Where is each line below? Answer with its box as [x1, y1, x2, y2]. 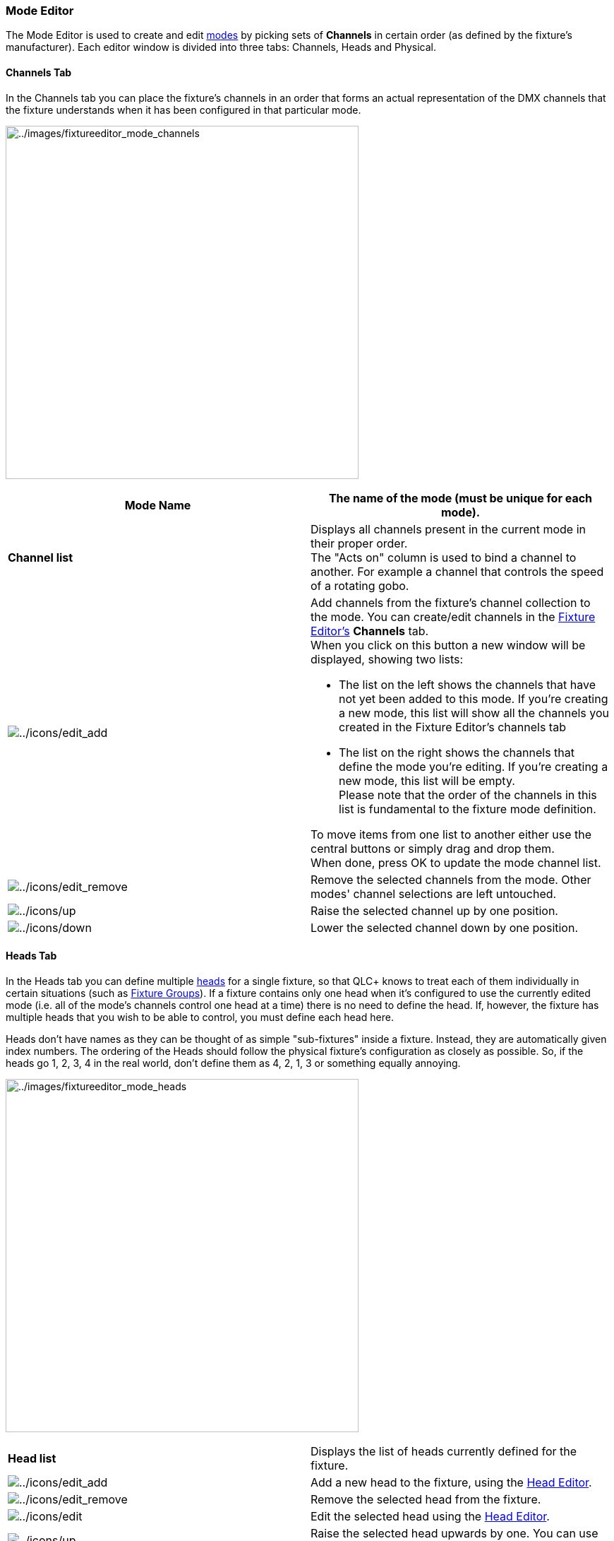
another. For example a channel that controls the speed [311, 564, 604, 579]
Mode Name [124, 497, 191, 512]
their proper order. [311, 536, 408, 550]
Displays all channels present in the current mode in [311, 521, 586, 536]
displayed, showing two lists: [311, 651, 464, 666]
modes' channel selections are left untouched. [311, 886, 557, 901]
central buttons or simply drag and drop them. [311, 841, 555, 856]
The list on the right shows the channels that [339, 745, 575, 760]
